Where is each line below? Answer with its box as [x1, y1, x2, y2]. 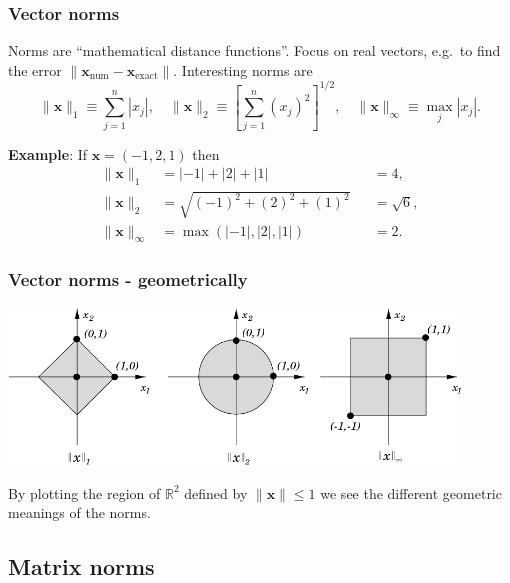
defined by [184, 482, 248, 503]
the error [8, 59, 62, 80]
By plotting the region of [8, 482, 161, 503]
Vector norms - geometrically [8, 267, 248, 292]
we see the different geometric [320, 482, 502, 503]
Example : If [8, 143, 88, 164]
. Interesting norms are [173, 59, 313, 80]
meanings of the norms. [8, 502, 151, 523]
